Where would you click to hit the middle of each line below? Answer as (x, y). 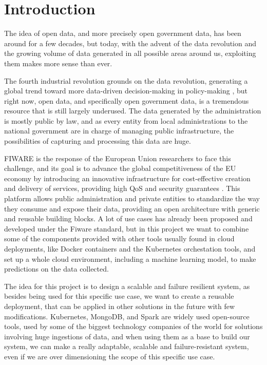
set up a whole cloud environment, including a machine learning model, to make (130, 258)
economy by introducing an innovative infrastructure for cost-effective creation (127, 178)
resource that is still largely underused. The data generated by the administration (133, 111)
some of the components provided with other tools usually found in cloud (119, 238)
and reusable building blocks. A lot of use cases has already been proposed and (128, 218)
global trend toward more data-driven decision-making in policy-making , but (126, 91)
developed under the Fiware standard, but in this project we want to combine (127, 228)
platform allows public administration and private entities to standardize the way (132, 198)
